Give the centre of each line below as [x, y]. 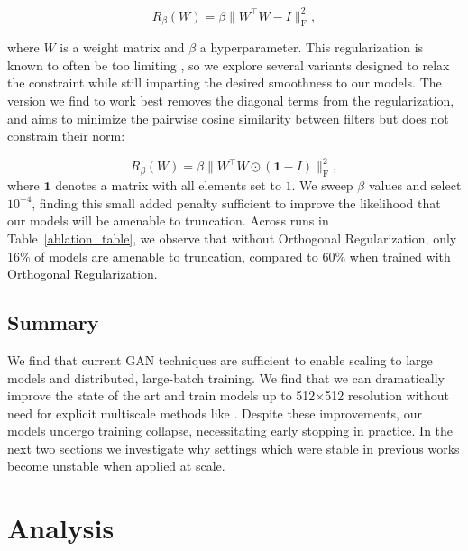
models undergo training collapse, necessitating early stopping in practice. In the [230, 431]
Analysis [61, 528]
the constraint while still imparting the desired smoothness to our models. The [225, 83]
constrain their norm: [66, 136]
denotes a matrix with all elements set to [168, 185]
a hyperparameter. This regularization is [312, 47]
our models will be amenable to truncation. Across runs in [168, 220]
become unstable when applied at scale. [116, 466]
